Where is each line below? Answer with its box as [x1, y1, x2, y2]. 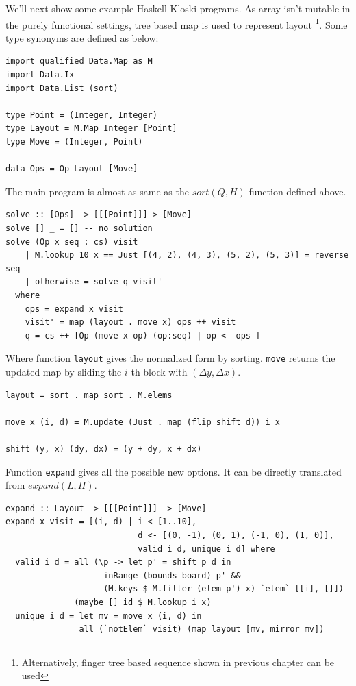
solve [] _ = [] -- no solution [5, 223, 153, 233]
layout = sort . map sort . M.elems [5, 390, 173, 400]
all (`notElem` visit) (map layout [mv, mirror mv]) [79, 624, 325, 635]
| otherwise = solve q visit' [25, 277, 163, 287]
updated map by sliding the [5, 364, 122, 378]
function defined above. [249, 184, 346, 198]
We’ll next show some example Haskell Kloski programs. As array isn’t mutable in [5, 1, 351, 15]
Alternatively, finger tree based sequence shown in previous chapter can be [21, 654, 335, 669]
